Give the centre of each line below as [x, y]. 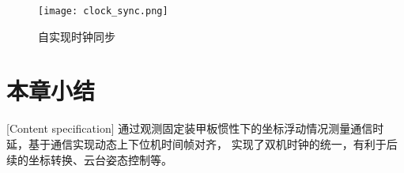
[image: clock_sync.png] [103, 11]
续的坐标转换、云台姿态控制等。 [89, 159]
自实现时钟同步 [77, 36]
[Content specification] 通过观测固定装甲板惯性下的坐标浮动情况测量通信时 [195, 128]
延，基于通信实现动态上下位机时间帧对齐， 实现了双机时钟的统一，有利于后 [202, 143]
